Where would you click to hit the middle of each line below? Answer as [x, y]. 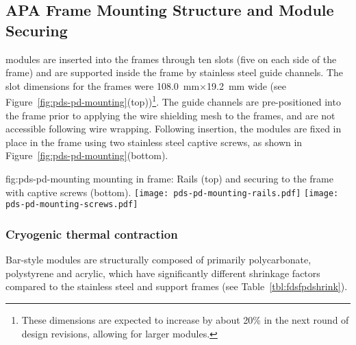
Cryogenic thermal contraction [92, 234]
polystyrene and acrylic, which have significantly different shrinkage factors [163, 273]
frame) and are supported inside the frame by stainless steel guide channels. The [175, 72]
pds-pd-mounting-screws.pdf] [72, 205]
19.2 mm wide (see [246, 85]
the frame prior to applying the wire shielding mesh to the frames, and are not [170, 115]
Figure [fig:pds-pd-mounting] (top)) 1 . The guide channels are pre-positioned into [173, 101]
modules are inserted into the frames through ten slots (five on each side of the [171, 59]
